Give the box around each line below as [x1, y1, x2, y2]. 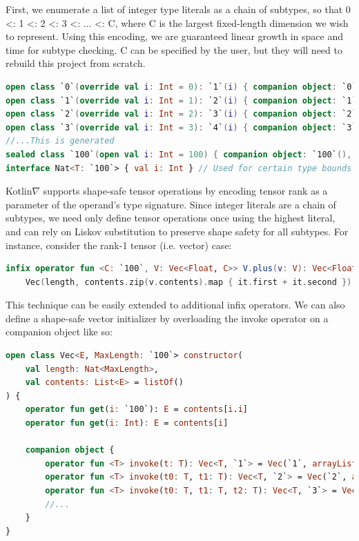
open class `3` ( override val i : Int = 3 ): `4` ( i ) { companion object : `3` [6, 122, 357, 132]
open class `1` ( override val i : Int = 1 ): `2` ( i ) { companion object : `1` [6, 95, 357, 106]
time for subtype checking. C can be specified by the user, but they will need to [6, 42, 342, 57]
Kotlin [6, 184, 32, 198]
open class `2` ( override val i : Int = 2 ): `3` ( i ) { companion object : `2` [6, 109, 357, 119]
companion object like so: [6, 324, 113, 339]
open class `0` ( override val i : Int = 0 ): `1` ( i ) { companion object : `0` [6, 81, 357, 92]
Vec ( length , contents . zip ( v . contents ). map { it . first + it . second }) [25, 277, 352, 287]
